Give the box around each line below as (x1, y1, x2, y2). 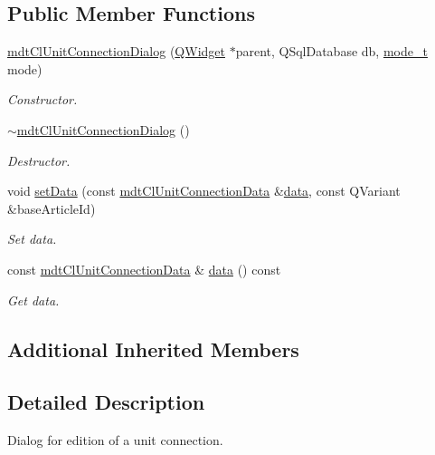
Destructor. (7, 150, 71, 169)
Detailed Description (7, 388, 205, 416)
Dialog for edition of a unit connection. (7, 431, 223, 450)
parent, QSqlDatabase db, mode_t (235, 42, 428, 61)
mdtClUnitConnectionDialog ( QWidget (7, 42, 225, 61)
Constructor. (7, 90, 78, 109)
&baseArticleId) (7, 198, 96, 218)
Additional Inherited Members (7, 334, 299, 363)
